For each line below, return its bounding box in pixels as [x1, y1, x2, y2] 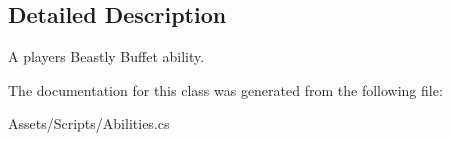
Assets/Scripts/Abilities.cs [8, 113, 170, 134]
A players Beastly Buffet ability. [8, 46, 205, 67]
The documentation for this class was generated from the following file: [8, 79, 443, 100]
